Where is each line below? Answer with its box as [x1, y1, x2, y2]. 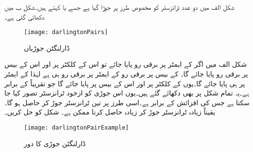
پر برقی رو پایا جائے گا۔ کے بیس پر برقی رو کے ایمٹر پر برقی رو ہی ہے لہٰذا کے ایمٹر [4, 69, 248, 79]
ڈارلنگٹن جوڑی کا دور [24, 138, 86, 148]
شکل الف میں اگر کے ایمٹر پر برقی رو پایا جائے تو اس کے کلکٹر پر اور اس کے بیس [4, 59, 247, 69]
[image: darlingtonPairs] [24, 29, 108, 36]
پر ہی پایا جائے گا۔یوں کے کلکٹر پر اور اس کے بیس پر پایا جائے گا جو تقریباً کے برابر [4, 78, 245, 88]
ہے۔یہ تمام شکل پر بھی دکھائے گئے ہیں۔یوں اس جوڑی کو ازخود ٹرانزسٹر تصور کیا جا [4, 88, 249, 98]
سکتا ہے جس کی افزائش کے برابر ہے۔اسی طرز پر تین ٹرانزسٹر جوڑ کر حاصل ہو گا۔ [4, 97, 250, 107]
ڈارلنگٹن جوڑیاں [24, 42, 70, 53]
